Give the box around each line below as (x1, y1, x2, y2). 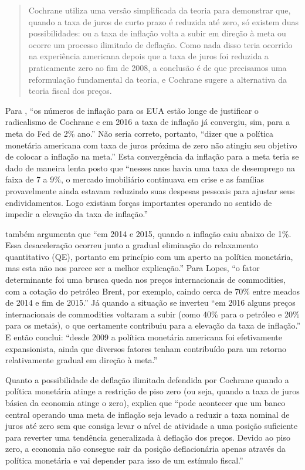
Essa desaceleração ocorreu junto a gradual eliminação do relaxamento (5, 239, 259, 251)
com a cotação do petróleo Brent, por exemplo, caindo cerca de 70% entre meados (5, 285, 300, 297)
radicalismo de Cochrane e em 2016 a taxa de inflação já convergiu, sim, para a (5, 116, 290, 128)
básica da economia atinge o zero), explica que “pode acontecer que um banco (5, 397, 286, 408)
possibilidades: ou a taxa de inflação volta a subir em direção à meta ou (28, 27, 286, 39)
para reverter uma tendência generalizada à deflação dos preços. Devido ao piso (5, 431, 290, 443)
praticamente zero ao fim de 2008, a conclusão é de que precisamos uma (28, 61, 287, 73)
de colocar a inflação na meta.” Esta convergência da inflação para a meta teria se (5, 150, 299, 163)
